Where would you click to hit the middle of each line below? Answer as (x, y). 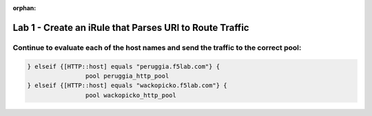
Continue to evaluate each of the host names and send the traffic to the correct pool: (157, 47)
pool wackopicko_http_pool (131, 95)
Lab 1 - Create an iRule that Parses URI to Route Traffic (131, 27)
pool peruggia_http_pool (127, 76)
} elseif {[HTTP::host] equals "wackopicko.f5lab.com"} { (127, 85)
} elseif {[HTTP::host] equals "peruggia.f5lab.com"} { (124, 66)
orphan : (24, 8)
